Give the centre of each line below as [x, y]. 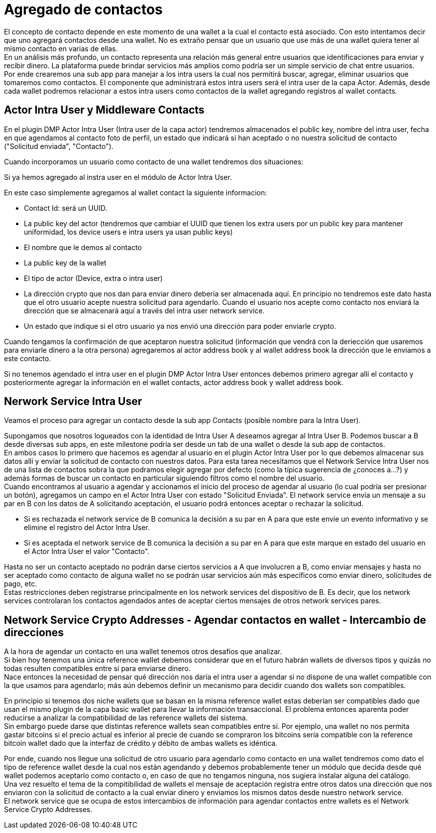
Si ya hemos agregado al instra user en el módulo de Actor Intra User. [118, 177]
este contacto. [28, 358]
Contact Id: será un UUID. [66, 208]
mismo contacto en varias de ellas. [61, 48]
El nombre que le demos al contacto [83, 247]
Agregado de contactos [83, 9]
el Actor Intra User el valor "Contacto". [87, 552]
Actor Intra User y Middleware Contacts [104, 110]
